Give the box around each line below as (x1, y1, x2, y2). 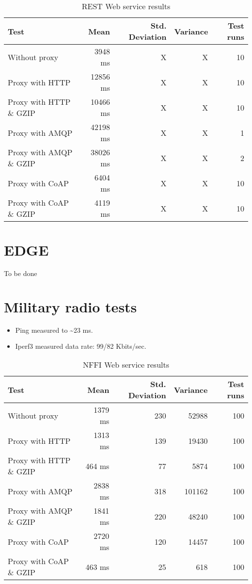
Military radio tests (4, 296, 137, 316)
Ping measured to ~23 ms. (15, 324, 93, 335)
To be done (4, 268, 37, 278)
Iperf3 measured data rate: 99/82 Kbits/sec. (15, 341, 146, 351)
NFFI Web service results (82, 359, 170, 371)
